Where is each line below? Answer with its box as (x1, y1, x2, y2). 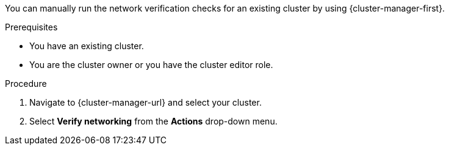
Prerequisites (5, 22, 58, 32)
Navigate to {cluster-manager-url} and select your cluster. (29, 97, 262, 107)
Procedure (5, 78, 47, 89)
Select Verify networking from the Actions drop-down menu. (29, 116, 278, 126)
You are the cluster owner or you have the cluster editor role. (29, 60, 273, 70)
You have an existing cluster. (29, 41, 144, 51)
